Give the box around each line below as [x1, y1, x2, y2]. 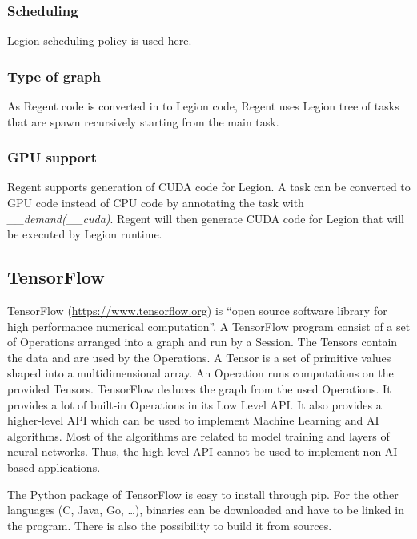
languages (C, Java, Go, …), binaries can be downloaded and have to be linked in [7, 501, 404, 518]
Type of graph [7, 66, 101, 86]
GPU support [7, 147, 98, 167]
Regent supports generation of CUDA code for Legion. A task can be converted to [7, 178, 411, 195]
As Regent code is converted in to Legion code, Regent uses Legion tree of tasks [7, 98, 399, 114]
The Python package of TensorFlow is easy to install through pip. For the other [7, 485, 399, 502]
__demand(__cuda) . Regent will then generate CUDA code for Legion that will [7, 210, 404, 226]
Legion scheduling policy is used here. [7, 32, 192, 49]
